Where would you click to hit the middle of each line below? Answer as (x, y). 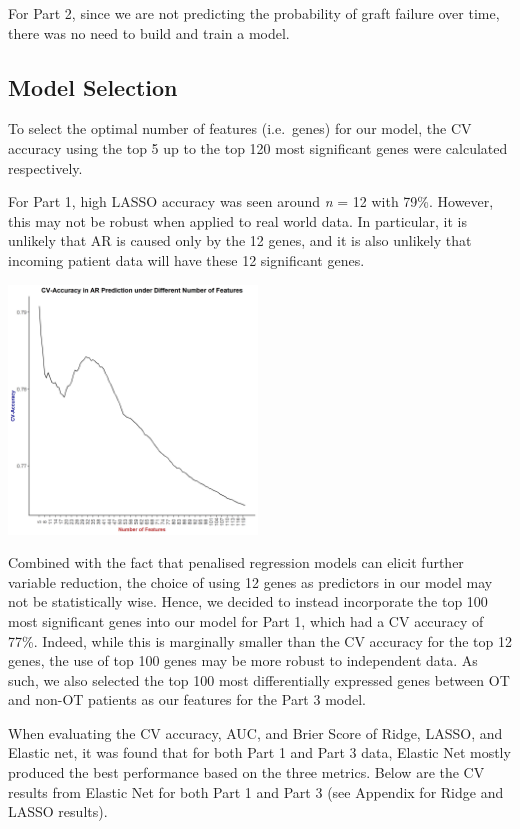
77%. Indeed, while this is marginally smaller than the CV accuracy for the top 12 (260, 640)
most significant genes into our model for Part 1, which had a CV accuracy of (246, 620)
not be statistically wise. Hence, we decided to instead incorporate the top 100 (248, 601)
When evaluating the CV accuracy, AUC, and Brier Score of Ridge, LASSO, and (255, 732)
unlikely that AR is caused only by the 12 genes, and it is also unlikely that (240, 240)
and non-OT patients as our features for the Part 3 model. (187, 699)
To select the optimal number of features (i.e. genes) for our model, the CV (240, 128)
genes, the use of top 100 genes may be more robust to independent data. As (243, 660)
